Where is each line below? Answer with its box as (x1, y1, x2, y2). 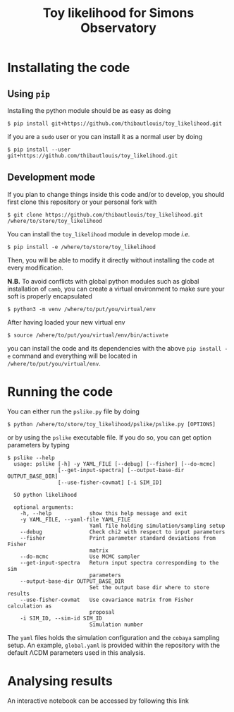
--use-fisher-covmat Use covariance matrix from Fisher (20, 596, 194, 603)
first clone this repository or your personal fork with (7, 198, 157, 206)
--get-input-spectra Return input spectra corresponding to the (20, 559, 219, 566)
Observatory (80, 20, 157, 36)
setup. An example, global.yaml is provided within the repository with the (7, 641, 221, 649)
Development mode (7, 171, 96, 183)
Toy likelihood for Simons (42, 5, 195, 21)
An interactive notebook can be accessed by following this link (7, 696, 189, 705)
